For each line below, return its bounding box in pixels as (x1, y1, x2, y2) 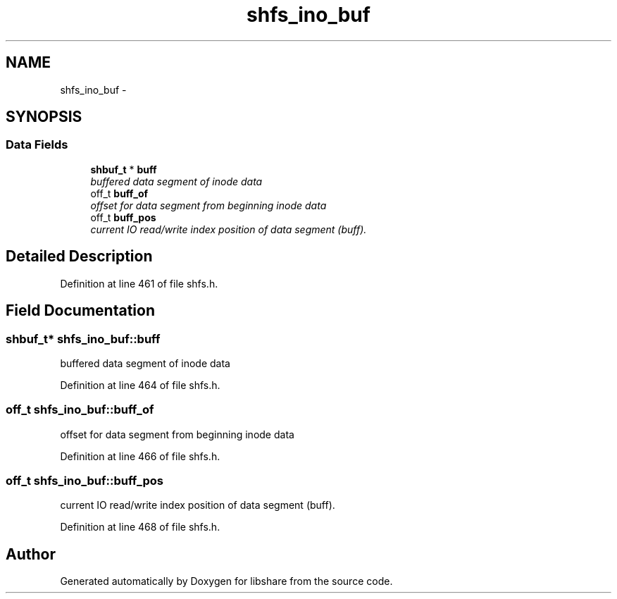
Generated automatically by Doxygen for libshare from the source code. (60, 575, 393, 588)
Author (6, 545, 56, 563)
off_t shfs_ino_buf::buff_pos (6, 474, 163, 488)
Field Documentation (6, 302, 155, 320)
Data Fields (6, 137, 68, 152)
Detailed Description (6, 247, 153, 266)
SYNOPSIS (6, 108, 82, 126)
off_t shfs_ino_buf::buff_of (6, 402, 154, 417)
